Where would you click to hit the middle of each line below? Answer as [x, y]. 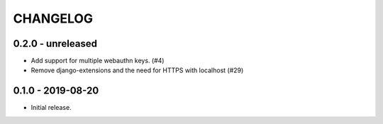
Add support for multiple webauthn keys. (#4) [98, 61]
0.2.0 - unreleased [55, 44]
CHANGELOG [53, 18]
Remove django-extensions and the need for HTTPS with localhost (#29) [137, 70]
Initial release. [51, 108]
